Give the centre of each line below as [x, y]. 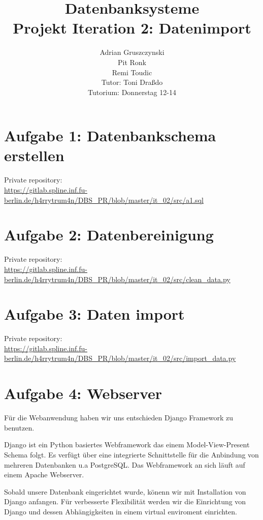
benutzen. [19, 427]
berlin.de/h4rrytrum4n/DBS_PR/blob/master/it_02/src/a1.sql [104, 200]
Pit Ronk [132, 62]
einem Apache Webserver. [44, 475]
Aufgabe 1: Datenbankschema [110, 135]
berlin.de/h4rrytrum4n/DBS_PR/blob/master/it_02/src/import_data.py [120, 358]
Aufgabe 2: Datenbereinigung [109, 235]
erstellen [34, 155]
